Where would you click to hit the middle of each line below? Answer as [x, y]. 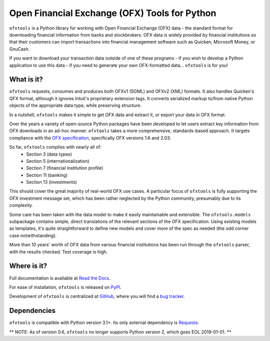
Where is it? [28, 266]
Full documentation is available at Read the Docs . [60, 278]
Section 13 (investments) [51, 182]
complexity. [21, 205]
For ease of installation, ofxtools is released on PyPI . [65, 287]
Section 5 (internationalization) [58, 161]
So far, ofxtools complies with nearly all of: [55, 147]
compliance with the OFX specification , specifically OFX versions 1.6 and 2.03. [90, 138]
